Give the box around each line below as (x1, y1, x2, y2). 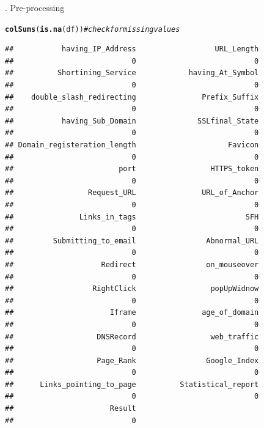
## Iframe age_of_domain (5, 308, 259, 317)
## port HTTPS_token (5, 164, 259, 174)
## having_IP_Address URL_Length (5, 45, 259, 54)
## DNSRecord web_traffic (5, 332, 259, 341)
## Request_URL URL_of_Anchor (5, 188, 259, 197)
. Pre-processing (5, 1, 65, 13)
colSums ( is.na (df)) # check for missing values (5, 24, 180, 34)
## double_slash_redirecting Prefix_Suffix (5, 92, 259, 101)
